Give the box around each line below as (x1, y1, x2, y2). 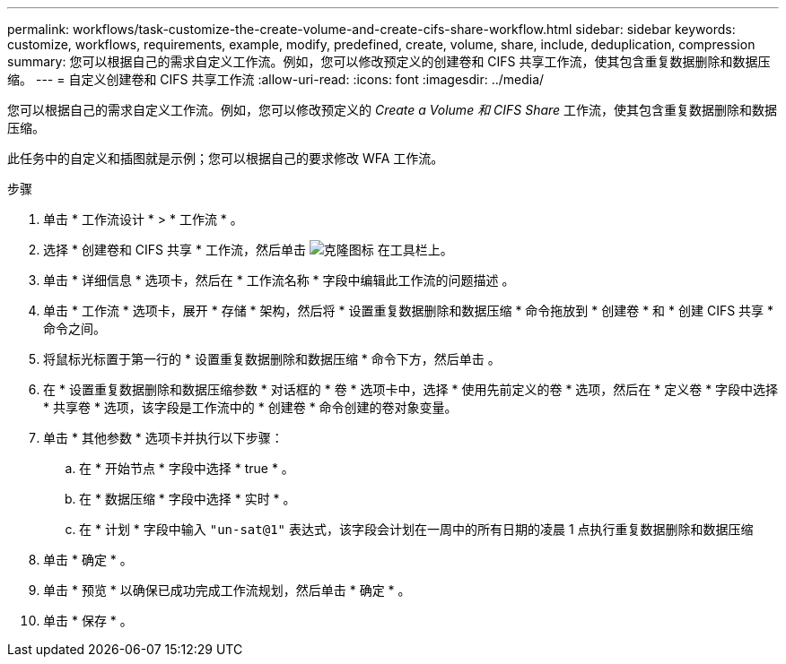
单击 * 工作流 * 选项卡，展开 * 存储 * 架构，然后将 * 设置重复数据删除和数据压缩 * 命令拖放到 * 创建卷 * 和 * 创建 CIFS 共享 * (43, 303, 774, 318)
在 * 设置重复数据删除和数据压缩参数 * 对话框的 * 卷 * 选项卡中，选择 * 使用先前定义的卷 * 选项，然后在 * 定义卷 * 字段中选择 (43, 382, 779, 397)
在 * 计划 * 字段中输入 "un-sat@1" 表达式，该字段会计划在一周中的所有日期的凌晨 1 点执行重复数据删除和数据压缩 (79, 522, 754, 537)
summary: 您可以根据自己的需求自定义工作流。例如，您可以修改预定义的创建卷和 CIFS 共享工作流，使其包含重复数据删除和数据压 (7, 54, 771, 69)
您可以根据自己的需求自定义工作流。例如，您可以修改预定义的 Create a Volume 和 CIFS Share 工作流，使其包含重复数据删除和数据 (7, 102, 778, 117)
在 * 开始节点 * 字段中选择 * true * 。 (79, 461, 294, 476)
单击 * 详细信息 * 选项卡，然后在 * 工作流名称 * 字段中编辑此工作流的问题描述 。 (43, 272, 515, 288)
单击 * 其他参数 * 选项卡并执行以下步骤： (43, 430, 284, 445)
